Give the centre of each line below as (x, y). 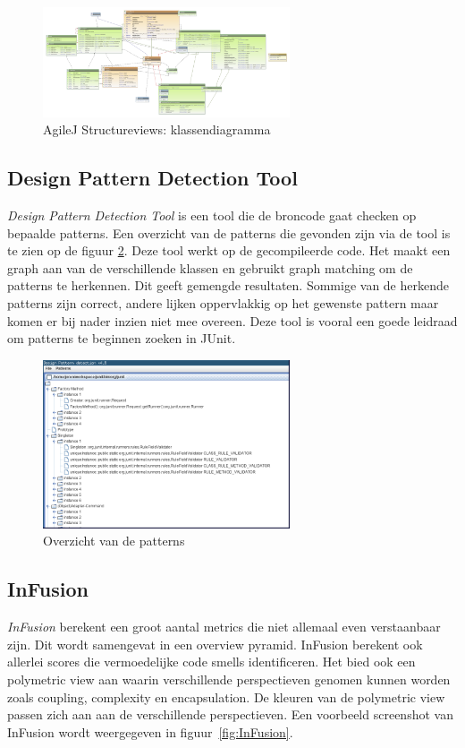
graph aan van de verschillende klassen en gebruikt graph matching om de (210, 267)
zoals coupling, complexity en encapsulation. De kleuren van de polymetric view (226, 696)
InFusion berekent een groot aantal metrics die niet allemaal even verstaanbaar (224, 627)
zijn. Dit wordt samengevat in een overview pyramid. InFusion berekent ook (215, 644)
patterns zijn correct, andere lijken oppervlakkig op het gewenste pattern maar (223, 303)
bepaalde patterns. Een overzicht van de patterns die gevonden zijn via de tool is (229, 232)
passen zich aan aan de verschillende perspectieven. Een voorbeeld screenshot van (230, 714)
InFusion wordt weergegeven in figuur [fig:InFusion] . (150, 731)
